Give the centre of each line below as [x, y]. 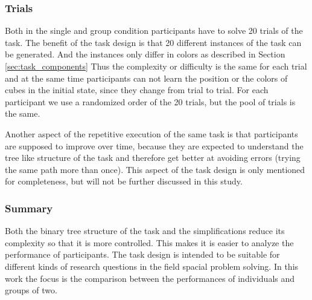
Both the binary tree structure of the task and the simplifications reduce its [145, 231]
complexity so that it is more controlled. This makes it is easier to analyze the [149, 242]
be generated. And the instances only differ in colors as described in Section [145, 54]
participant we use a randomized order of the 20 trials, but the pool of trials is [150, 101]
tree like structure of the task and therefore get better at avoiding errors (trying [153, 158]
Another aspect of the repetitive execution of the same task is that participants [151, 133]
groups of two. [31, 290]
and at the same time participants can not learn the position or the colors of [146, 78]
